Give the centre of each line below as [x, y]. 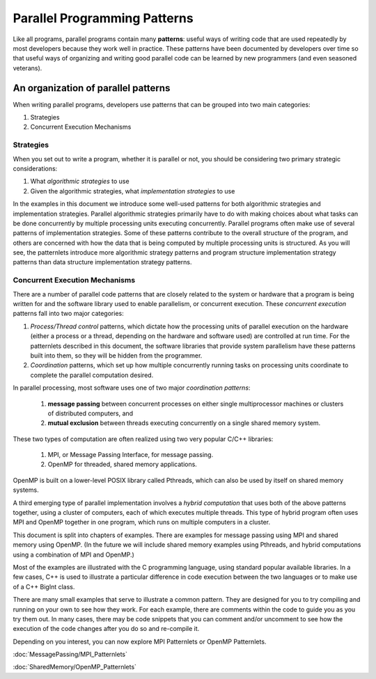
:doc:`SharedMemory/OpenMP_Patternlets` [75, 667]
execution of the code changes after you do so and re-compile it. [106, 629]
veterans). [28, 68]
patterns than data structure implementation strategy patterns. [102, 262]
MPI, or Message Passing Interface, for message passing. [131, 455]
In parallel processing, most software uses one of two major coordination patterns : [132, 388]
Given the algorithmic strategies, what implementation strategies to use [133, 191]
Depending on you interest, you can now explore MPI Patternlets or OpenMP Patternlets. [140, 641]
